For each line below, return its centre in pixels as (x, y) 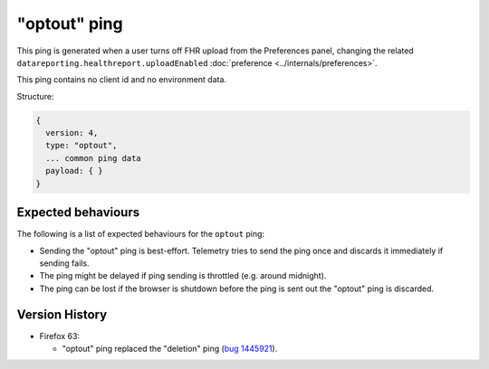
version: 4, (72, 133)
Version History (62, 314)
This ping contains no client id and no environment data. (121, 80)
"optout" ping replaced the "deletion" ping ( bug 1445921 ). (170, 349)
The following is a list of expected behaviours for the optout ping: (141, 234)
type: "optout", (81, 146)
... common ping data (94, 158)
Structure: (35, 96)
